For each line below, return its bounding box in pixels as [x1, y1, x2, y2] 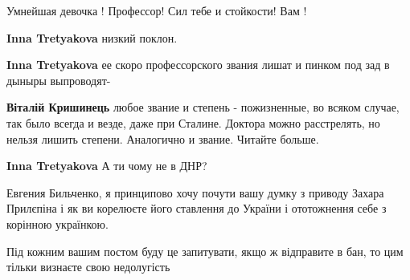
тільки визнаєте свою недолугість [6, 258, 170, 275]
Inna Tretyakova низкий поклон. [6, 29, 178, 46]
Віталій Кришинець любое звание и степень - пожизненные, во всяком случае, [6, 99, 400, 116]
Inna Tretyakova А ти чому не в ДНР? [6, 157, 207, 174]
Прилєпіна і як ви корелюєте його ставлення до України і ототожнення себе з [6, 200, 387, 217]
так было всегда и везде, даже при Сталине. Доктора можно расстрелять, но [6, 114, 380, 131]
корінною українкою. [6, 215, 109, 232]
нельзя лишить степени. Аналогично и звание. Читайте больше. [6, 130, 319, 147]
